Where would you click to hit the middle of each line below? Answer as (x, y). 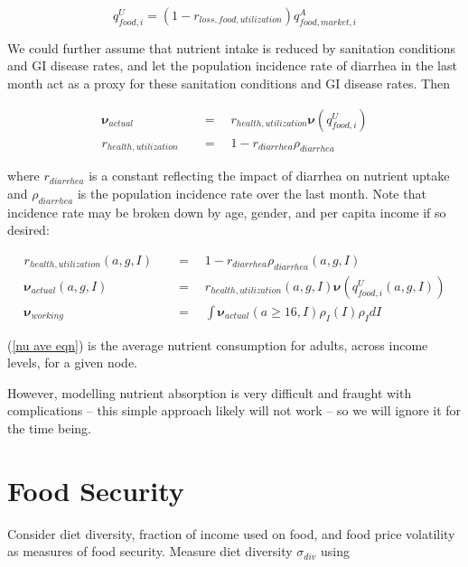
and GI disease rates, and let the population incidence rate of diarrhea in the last (232, 65)
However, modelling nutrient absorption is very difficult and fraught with (210, 392)
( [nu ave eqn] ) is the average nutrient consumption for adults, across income (218, 344)
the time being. (49, 428)
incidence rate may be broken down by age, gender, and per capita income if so (227, 212)
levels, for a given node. (73, 363)
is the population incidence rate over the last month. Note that (252, 194)
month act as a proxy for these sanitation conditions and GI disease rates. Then (229, 83)
